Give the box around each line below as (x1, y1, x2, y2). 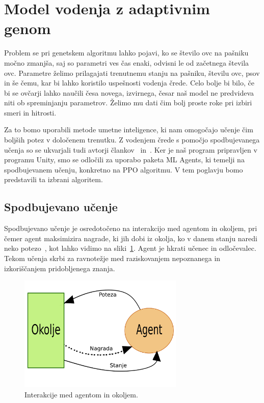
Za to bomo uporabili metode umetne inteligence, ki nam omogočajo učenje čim (4, 124, 253, 135)
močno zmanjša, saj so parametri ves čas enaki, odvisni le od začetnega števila (4, 57, 249, 68)
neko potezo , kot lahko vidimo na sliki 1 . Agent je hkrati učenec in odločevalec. (4, 243, 256, 253)
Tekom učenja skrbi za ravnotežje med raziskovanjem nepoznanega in (4, 253, 221, 264)
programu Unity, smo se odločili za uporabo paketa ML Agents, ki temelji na (4, 154, 245, 165)
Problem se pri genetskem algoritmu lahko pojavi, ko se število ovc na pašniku (4, 47, 249, 58)
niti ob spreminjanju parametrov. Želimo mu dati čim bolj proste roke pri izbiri (4, 97, 252, 108)
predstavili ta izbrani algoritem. (4, 174, 103, 185)
